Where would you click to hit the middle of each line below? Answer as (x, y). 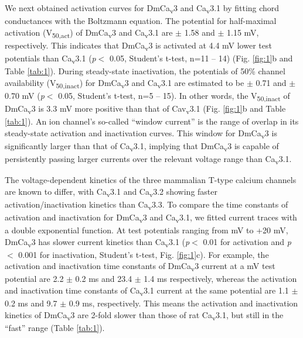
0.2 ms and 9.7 (31, 303)
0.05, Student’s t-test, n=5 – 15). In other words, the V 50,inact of (174, 96)
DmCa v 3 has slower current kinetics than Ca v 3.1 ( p (97, 242)
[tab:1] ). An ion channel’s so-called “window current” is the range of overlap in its (152, 121)
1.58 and (200, 32)
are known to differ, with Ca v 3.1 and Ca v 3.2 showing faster (111, 192)
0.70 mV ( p (25, 95)
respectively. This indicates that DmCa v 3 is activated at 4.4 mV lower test (138, 46)
